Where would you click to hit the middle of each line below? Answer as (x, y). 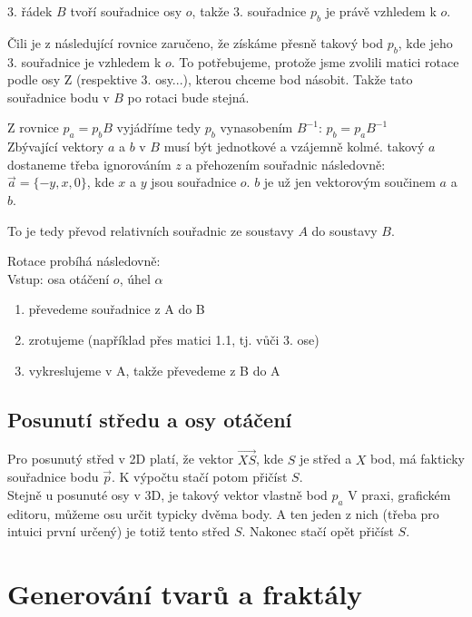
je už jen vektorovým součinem (349, 182)
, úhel (135, 278)
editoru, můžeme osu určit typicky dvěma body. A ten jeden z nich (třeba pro (223, 513)
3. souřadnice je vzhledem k (84, 61)
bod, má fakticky (418, 459)
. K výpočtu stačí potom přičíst (199, 477)
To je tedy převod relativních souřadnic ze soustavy (151, 230)
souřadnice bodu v (59, 97)
